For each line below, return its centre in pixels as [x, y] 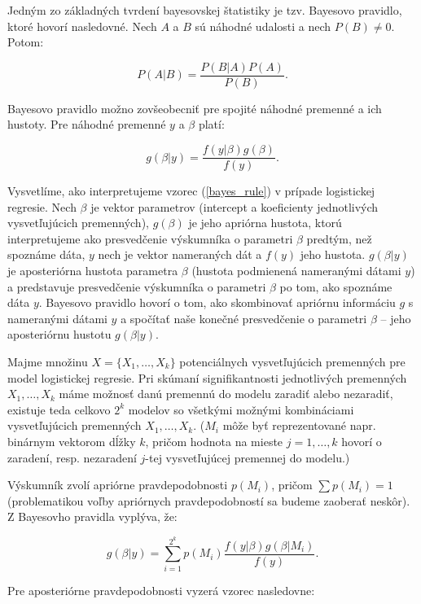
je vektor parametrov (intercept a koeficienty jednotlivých [235, 206]
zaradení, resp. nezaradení [72, 457]
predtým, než [339, 238]
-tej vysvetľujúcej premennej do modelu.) [248, 457]
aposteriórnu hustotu [59, 334]
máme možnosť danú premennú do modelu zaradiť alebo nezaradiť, [226, 394]
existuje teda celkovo [59, 409]
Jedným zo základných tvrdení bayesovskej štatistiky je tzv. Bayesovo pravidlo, [205, 10]
